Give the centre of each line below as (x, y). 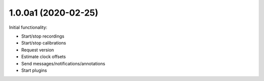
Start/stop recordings (43, 36)
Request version (38, 50)
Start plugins (34, 70)
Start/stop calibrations (44, 43)
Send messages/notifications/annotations (63, 63)
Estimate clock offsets (44, 57)
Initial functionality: (28, 27)
